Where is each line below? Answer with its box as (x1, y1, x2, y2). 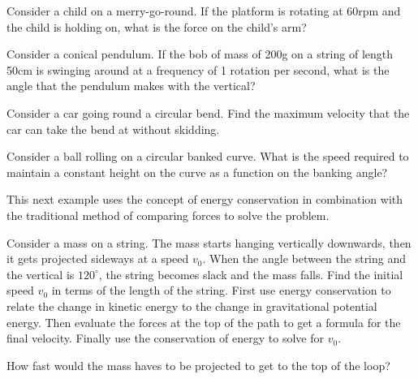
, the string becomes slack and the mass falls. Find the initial (98, 265, 403, 282)
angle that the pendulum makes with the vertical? (6, 77, 256, 94)
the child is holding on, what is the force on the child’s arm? (6, 18, 307, 35)
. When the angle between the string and (202, 250, 407, 267)
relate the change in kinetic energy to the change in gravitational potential (6, 297, 377, 314)
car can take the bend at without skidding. (6, 120, 220, 137)
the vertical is (6, 265, 75, 282)
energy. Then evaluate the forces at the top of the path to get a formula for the (6, 313, 401, 330)
